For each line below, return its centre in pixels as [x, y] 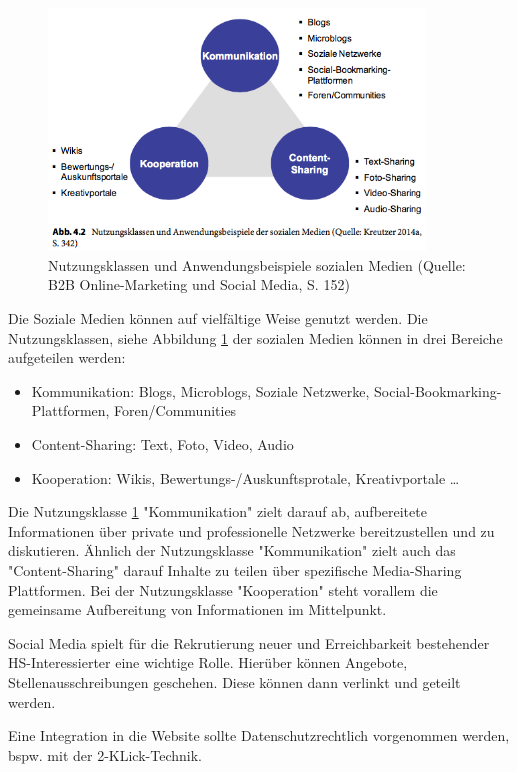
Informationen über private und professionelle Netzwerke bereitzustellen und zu [251, 530]
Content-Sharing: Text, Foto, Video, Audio [162, 443]
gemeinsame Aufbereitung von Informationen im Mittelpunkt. [197, 609]
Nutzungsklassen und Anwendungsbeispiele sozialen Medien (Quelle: [257, 264]
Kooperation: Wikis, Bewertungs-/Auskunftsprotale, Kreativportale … [245, 477]
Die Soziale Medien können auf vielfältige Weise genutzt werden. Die [218, 318]
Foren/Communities [175, 410]
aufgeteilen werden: [67, 357]
